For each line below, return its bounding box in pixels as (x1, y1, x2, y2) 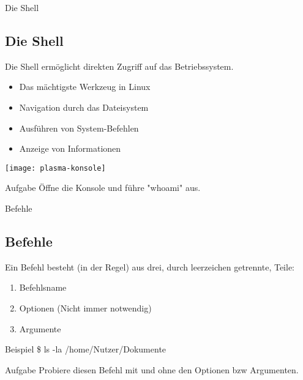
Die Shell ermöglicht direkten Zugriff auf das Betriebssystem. (5, 59, 234, 72)
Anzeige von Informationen (19, 142, 121, 155)
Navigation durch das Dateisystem (19, 100, 149, 113)
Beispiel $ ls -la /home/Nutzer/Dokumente (5, 343, 166, 356)
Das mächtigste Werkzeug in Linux (19, 80, 151, 93)
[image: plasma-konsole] (5, 163, 106, 173)
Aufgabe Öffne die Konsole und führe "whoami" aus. (5, 181, 201, 194)
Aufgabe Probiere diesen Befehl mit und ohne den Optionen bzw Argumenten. (5, 363, 299, 376)
